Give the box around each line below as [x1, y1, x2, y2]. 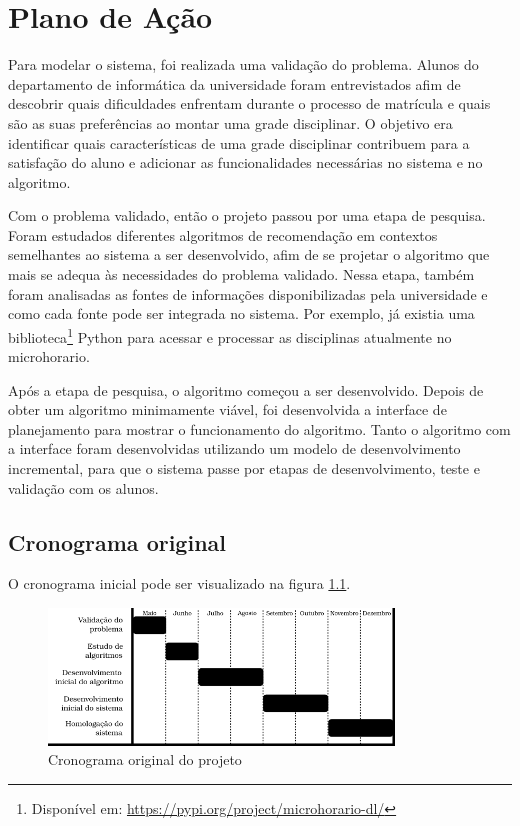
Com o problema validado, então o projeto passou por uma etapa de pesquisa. [8, 205, 486, 226]
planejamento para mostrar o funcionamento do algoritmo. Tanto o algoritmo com [8, 418, 511, 439]
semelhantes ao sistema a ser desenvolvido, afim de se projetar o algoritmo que [8, 244, 490, 265]
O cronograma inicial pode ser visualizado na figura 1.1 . [8, 573, 351, 594]
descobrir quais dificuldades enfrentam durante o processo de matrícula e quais [8, 93, 491, 114]
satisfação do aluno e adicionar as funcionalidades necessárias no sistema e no [8, 152, 483, 173]
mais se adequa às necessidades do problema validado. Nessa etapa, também [8, 264, 475, 285]
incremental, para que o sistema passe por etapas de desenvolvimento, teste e [8, 458, 480, 479]
